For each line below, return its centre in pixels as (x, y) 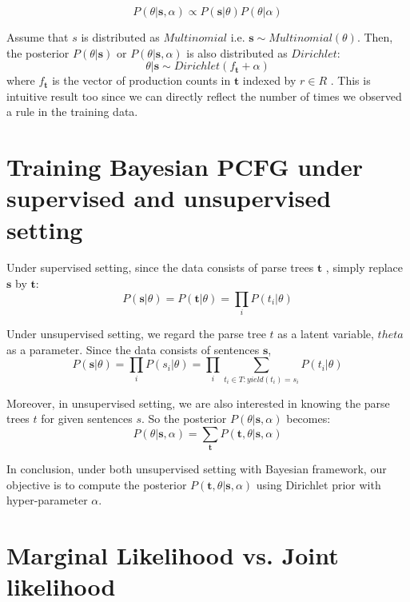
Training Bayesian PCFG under (185, 167)
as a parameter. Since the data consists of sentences (133, 349)
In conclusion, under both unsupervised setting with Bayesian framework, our (197, 469)
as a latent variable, (326, 333)
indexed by (269, 80)
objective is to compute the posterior (97, 484)
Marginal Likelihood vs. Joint (173, 555)
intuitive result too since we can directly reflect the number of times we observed (204, 96)
